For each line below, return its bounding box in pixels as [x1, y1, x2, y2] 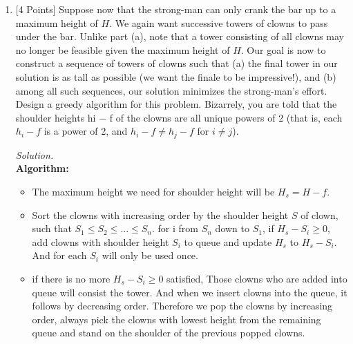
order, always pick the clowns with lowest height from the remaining [32, 312, 321, 326]
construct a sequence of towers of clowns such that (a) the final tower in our [15, 56, 338, 70]
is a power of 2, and [44, 124, 128, 138]
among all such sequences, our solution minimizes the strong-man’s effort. [15, 83, 327, 97]
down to [215, 221, 249, 236]
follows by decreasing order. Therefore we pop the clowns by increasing [32, 298, 333, 313]
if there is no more [32, 271, 111, 285]
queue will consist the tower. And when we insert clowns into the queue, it [32, 285, 347, 299]
